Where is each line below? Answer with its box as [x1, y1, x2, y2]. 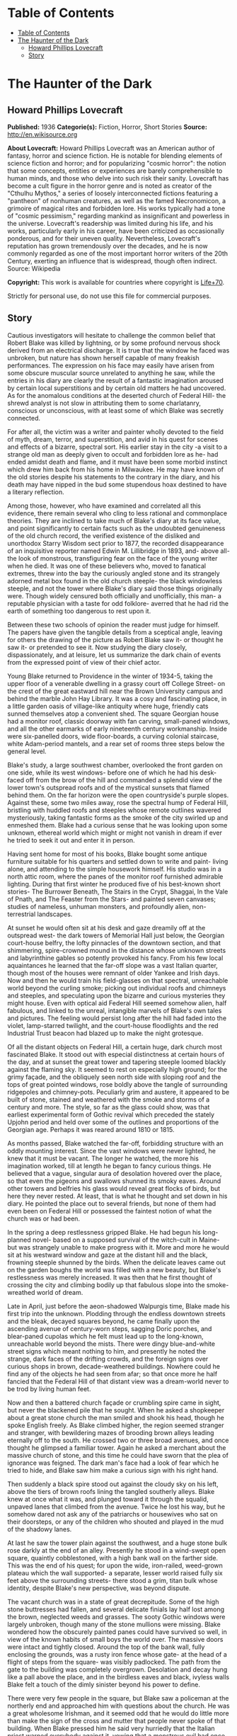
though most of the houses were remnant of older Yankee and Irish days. [7, 969, 220, 977]
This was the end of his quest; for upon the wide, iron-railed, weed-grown [7, 1561, 223, 1570]
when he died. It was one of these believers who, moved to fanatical [7, 561, 207, 570]
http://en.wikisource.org [7, 130, 78, 139]
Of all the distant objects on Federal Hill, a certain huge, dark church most [7, 1042, 223, 1051]
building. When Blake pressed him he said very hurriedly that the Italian [7, 1724, 215, 1732]
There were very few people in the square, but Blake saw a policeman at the [7, 1694, 229, 1702]
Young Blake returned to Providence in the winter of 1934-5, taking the [7, 671, 214, 680]
